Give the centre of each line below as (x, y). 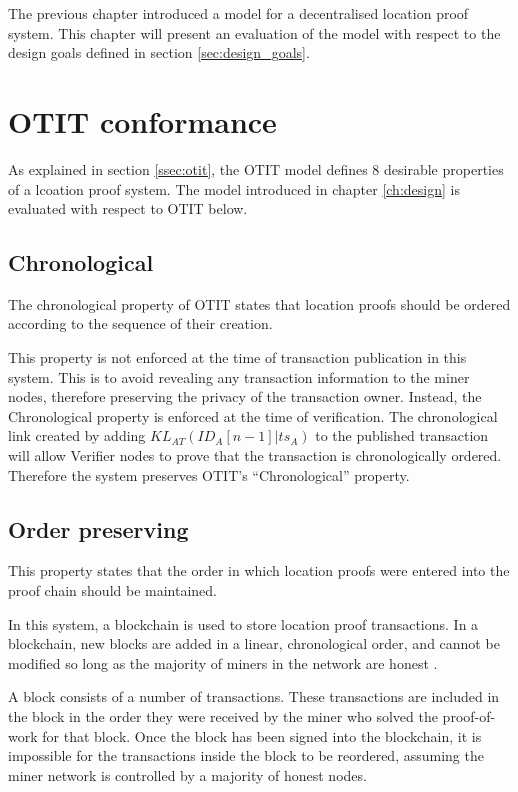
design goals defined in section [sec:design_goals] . (159, 52)
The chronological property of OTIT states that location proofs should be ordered (259, 303)
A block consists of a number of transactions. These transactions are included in (254, 696)
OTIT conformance (142, 120)
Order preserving (98, 528)
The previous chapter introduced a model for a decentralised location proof (238, 13)
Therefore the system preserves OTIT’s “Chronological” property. (209, 474)
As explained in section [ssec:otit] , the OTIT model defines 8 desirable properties (256, 168)
